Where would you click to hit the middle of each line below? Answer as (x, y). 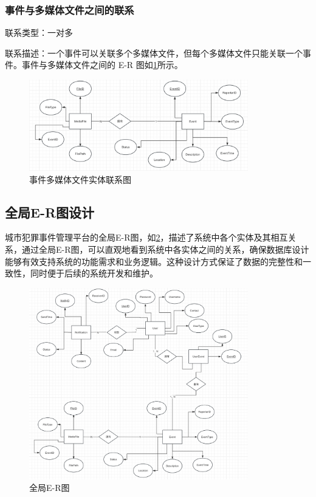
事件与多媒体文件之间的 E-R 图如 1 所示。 (102, 65)
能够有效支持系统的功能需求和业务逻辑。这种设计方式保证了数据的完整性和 (154, 261)
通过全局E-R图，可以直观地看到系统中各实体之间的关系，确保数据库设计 (165, 249)
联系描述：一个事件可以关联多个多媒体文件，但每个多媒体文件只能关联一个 (154, 53)
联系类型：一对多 (39, 33)
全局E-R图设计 (50, 212)
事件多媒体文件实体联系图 (80, 179)
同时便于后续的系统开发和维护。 (94, 273)
